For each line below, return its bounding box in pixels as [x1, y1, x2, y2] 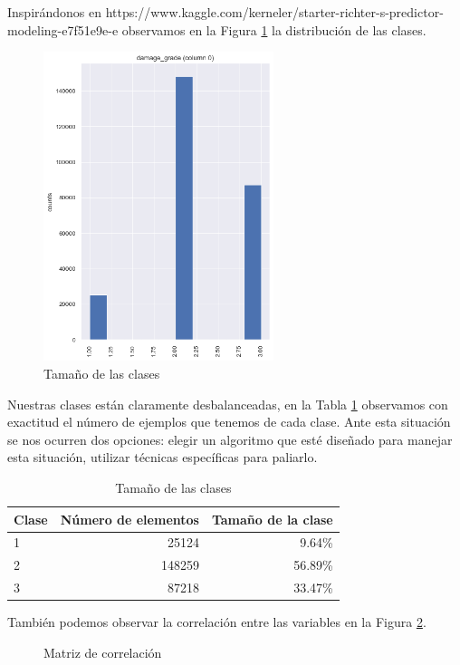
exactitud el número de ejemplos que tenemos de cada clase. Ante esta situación [7, 412, 451, 431]
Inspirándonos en [7, 3, 102, 21]
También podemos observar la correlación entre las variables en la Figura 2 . [7, 612, 426, 631]
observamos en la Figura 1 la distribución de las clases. [121, 20, 426, 39]
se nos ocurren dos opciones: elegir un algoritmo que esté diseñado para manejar [7, 429, 453, 448]
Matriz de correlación [43, 642, 162, 661]
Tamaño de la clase [211, 509, 333, 528]
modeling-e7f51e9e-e [7, 20, 119, 39]
